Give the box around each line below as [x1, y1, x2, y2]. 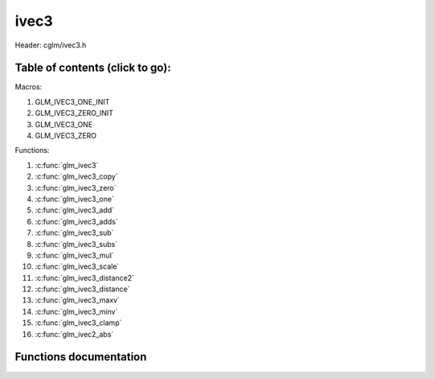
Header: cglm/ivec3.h [14, 40, 87, 50]
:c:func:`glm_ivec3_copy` [35, 171, 118, 181]
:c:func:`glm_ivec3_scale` [35, 262, 120, 271]
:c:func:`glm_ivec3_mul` [35, 250, 114, 260]
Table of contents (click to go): [14, 61, 172, 75]
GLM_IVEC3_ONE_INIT [35, 97, 110, 106]
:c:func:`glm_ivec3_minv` [35, 307, 118, 316]
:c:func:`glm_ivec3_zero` [35, 183, 117, 192]
